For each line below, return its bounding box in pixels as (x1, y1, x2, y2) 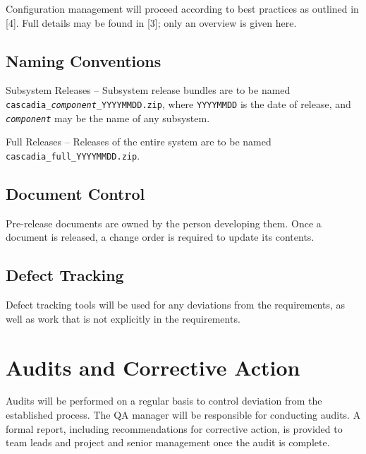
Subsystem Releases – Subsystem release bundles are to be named (6, 83, 291, 97)
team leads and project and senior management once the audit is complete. (6, 435, 330, 450)
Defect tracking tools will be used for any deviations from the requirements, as (6, 297, 346, 312)
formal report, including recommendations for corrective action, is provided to (6, 421, 343, 436)
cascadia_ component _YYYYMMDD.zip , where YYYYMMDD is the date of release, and (6, 96, 351, 111)
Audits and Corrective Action (6, 352, 300, 381)
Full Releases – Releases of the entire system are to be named (6, 134, 272, 149)
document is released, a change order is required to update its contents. (6, 229, 315, 244)
